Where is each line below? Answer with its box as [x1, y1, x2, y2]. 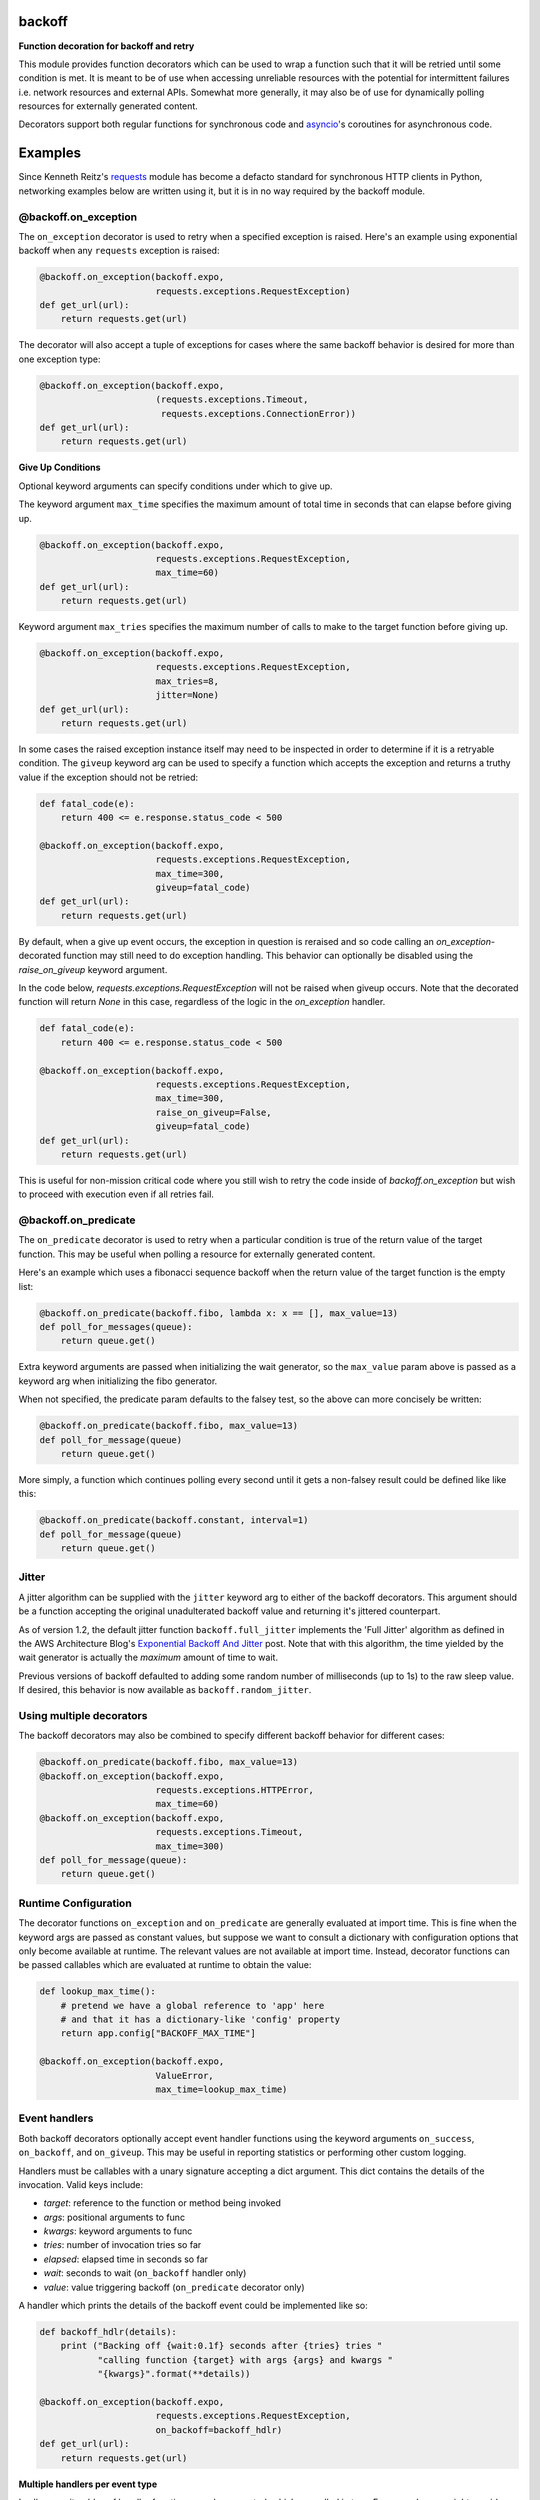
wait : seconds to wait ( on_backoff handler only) [43, 2267, 247, 2279]
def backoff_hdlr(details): [39, 2326, 177, 2338]
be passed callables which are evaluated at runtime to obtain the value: [18, 1959, 312, 1971]
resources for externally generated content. [18, 100, 199, 112]
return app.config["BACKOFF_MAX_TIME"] [60, 2028, 257, 2039]
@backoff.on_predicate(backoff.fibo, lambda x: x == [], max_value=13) [39, 1307, 399, 1319]
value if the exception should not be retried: [18, 771, 199, 783]
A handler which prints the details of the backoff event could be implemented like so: [18, 2300, 369, 2312]
